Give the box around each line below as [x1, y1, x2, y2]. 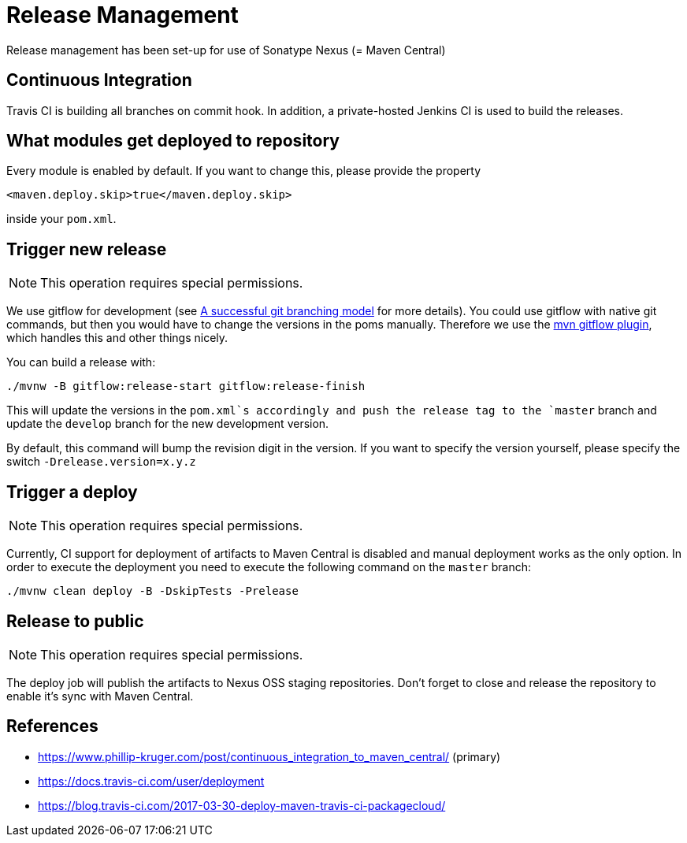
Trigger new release [6, 239, 167, 259]
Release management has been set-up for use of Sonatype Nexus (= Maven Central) [6, 43, 446, 57]
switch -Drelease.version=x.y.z [6, 455, 196, 469]
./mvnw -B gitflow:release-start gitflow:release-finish [6, 380, 366, 393]
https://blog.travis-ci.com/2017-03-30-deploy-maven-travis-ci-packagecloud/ [38, 798, 446, 812]
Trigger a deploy [6, 481, 138, 502]
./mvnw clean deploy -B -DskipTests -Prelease [6, 585, 299, 598]
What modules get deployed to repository [6, 131, 340, 151]
